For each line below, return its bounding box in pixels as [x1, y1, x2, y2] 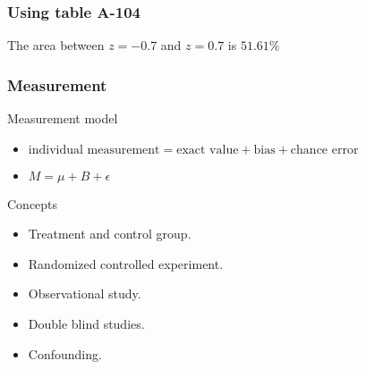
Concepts [7, 194, 58, 213]
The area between [7, 36, 105, 55]
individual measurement [28, 143, 160, 156]
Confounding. [28, 344, 102, 363]
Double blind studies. [28, 314, 145, 332]
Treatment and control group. [28, 224, 192, 243]
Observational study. [28, 284, 141, 303]
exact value [176, 143, 239, 156]
